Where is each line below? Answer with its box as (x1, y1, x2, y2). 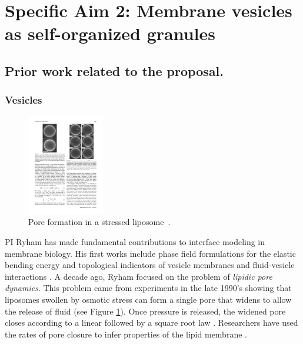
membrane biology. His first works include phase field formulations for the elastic (5, 247, 296, 259)
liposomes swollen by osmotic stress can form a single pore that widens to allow (5, 293, 292, 305)
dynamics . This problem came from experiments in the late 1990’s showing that (5, 282, 292, 294)
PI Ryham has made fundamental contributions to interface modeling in (5, 236, 265, 248)
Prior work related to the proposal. (5, 61, 224, 80)
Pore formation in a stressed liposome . (28, 216, 171, 228)
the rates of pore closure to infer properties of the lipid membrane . (5, 328, 247, 340)
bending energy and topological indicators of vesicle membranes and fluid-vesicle (5, 259, 295, 271)
